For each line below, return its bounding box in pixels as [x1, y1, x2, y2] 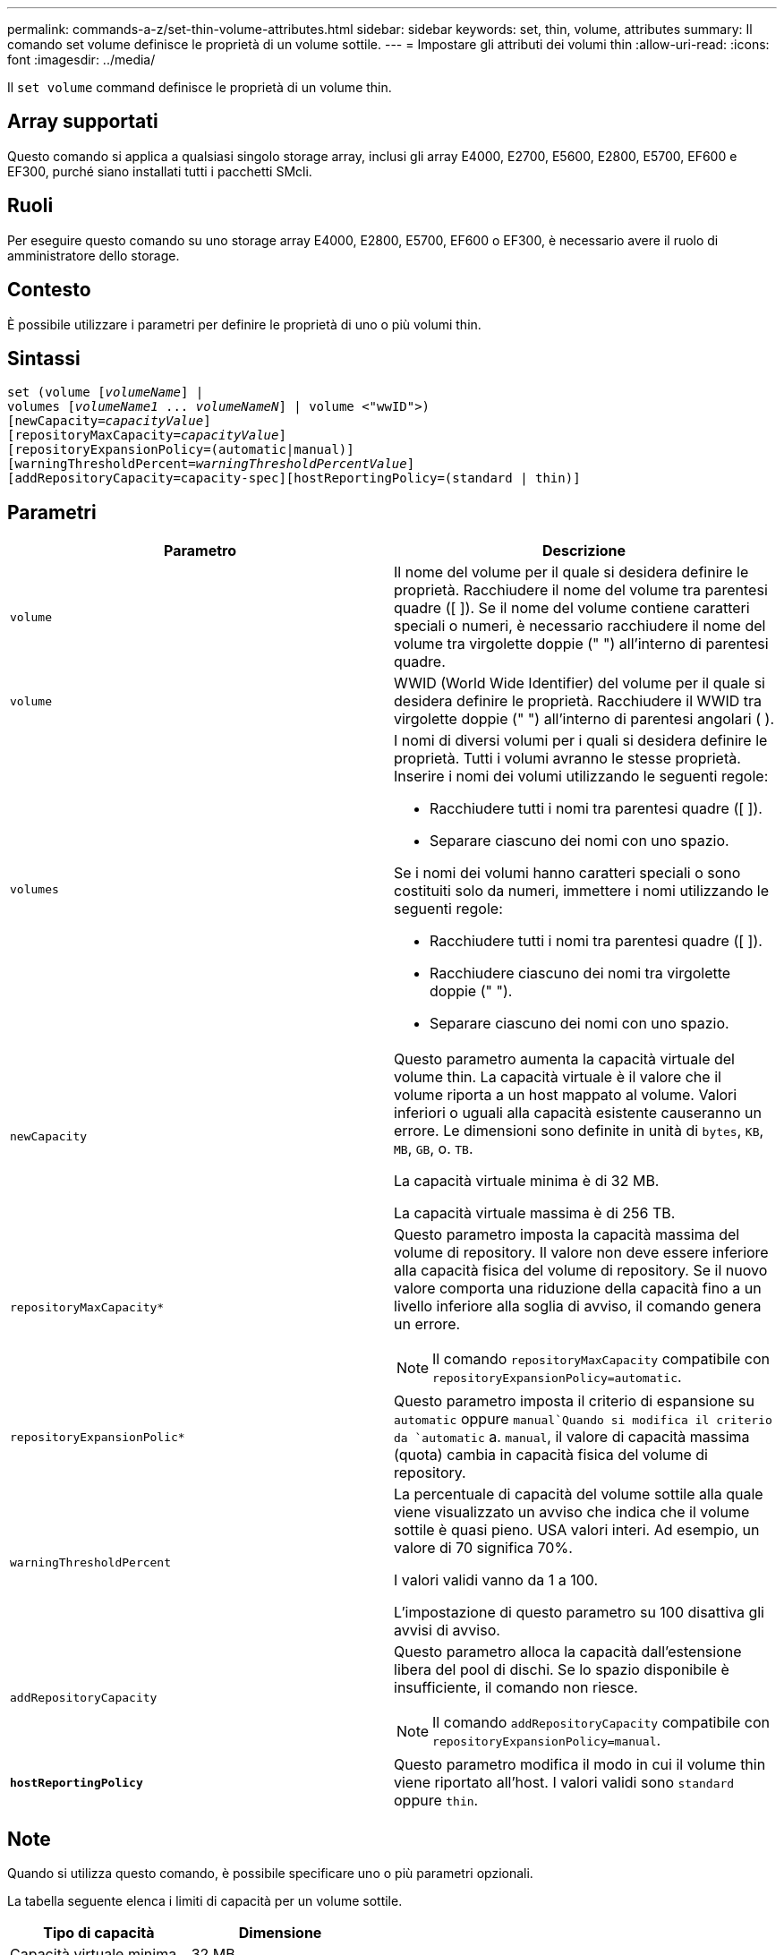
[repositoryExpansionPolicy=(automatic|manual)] [7, 442, 354, 457]
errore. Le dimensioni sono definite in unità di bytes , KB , [394, 1122, 764, 1140]
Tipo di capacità [43, 1924, 155, 1942]
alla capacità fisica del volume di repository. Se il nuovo [394, 1261, 768, 1280]
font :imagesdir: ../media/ [7, 52, 156, 67]
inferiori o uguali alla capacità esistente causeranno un [394, 1104, 762, 1123]
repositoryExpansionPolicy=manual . [432, 1731, 661, 1750]
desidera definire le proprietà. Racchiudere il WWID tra [394, 692, 763, 711]
